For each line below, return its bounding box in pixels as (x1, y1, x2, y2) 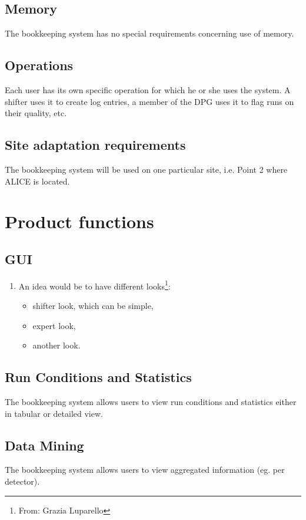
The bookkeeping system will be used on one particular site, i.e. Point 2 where (5, 163, 288, 175)
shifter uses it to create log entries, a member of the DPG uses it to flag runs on (5, 95, 294, 107)
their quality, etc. (5, 107, 67, 119)
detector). (5, 475, 40, 487)
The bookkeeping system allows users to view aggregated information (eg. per (5, 463, 285, 476)
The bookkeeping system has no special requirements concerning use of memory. (5, 27, 294, 40)
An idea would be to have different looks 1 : (18, 278, 171, 292)
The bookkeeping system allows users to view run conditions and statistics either (5, 395, 297, 407)
